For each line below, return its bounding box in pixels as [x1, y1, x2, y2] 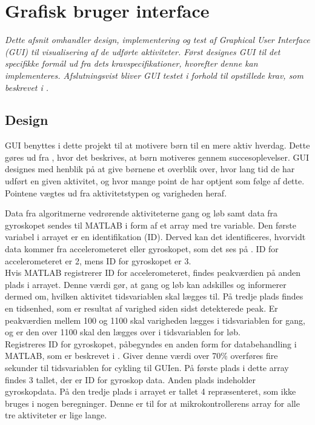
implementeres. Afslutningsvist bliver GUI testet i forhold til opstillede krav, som [5, 69, 303, 81]
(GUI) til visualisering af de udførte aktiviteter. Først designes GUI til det [5, 45, 280, 58]
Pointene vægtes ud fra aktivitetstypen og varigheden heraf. [5, 186, 227, 199]
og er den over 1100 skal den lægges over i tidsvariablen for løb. [5, 326, 240, 338]
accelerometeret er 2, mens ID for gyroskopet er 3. [5, 254, 191, 267]
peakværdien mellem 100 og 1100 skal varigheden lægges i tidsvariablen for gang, [5, 313, 305, 326]
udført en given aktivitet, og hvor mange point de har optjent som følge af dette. [5, 175, 305, 187]
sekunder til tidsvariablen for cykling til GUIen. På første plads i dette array [5, 361, 289, 373]
